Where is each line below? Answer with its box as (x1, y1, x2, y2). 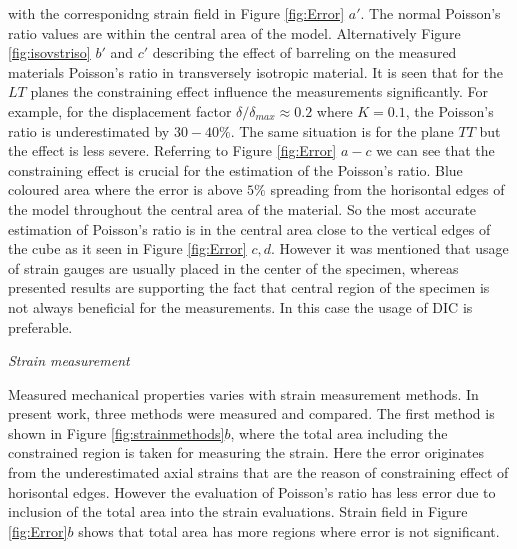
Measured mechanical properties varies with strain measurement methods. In (8, 383, 479, 404)
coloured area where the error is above (8, 179, 243, 200)
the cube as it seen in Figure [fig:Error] (8, 238, 247, 259)
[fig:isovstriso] (8, 42, 91, 63)
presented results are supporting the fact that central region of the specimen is (8, 277, 490, 298)
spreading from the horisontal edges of (270, 179, 505, 200)
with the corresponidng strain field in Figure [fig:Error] (8, 3, 345, 23)
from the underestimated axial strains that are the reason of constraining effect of (8, 462, 509, 483)
